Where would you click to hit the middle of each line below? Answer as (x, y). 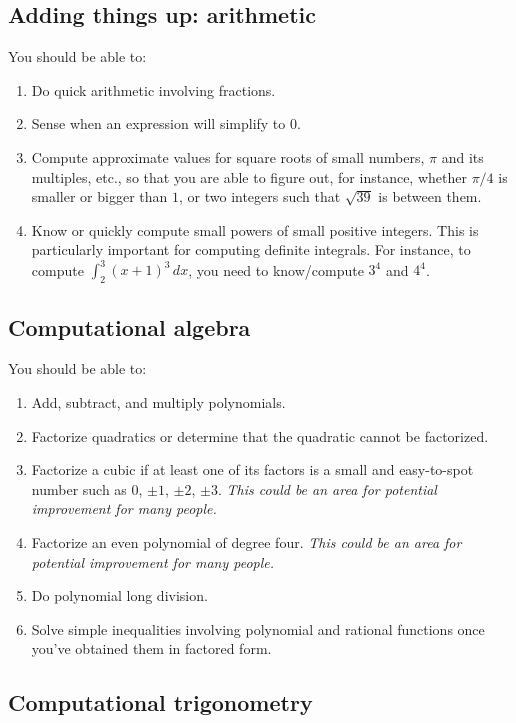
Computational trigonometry (160, 702)
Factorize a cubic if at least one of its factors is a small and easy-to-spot (252, 469)
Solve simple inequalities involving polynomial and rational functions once (258, 628)
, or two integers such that (260, 196)
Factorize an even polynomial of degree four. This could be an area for (246, 542)
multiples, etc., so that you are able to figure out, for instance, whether (249, 176)
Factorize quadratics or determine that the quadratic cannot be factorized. (260, 435)
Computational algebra (129, 326)
